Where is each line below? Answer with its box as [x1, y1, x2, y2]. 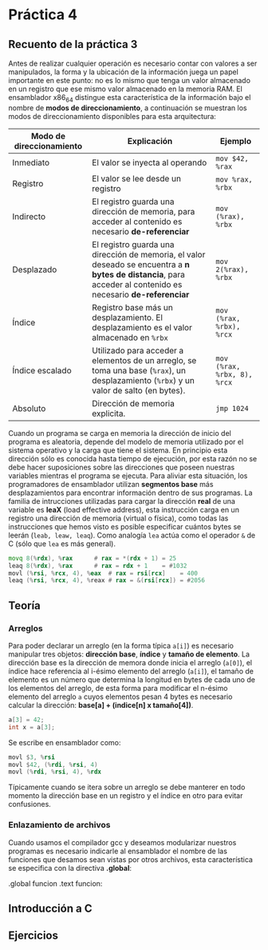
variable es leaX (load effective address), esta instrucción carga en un [8, 505, 239, 514]
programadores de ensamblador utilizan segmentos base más [8, 479, 214, 489]
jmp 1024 [215, 404, 249, 413]
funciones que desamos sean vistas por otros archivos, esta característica [8, 854, 254, 864]
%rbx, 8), [215, 369, 253, 379]
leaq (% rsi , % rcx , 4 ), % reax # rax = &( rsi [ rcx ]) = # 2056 [8, 577, 206, 585]
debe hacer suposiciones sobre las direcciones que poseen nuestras [8, 462, 235, 472]
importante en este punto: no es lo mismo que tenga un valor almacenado [8, 76, 251, 85]
